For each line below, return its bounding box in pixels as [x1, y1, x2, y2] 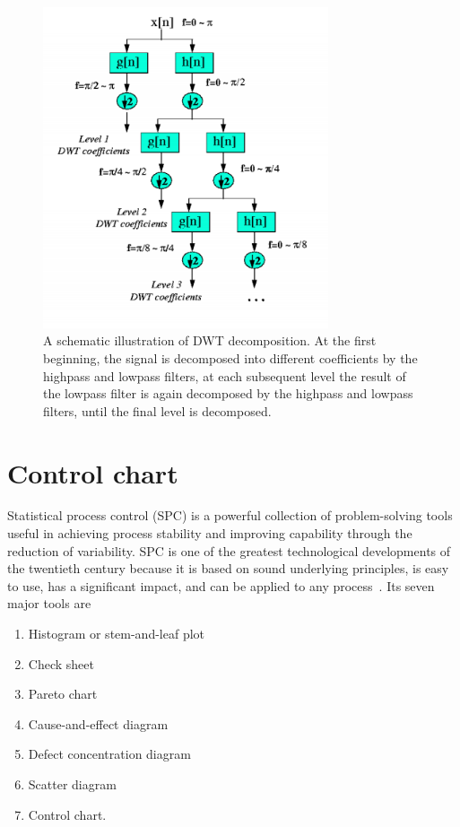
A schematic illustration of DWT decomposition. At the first [43, 331, 377, 350]
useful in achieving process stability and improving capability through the [7, 524, 412, 543]
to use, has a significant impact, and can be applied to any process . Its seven [7, 576, 435, 595]
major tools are [7, 594, 91, 613]
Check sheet [28, 654, 94, 673]
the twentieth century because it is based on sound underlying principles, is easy [7, 559, 449, 578]
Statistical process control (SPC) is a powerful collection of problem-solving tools [7, 506, 453, 525]
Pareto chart [28, 684, 98, 703]
